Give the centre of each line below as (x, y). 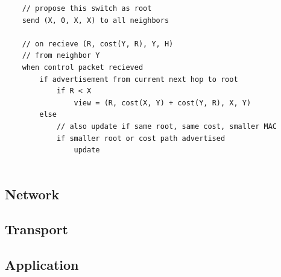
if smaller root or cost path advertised (141, 138)
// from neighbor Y (61, 56)
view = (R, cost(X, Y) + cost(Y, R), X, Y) (163, 103)
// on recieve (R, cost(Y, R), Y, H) (98, 44)
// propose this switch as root (87, 8)
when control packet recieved (83, 67)
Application (42, 265)
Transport (36, 229)
